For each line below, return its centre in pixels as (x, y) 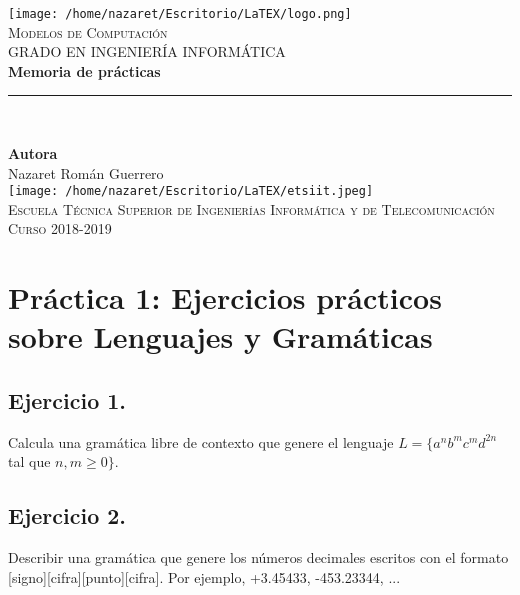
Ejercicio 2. (67, 515)
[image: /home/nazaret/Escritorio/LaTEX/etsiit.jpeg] (191, 191)
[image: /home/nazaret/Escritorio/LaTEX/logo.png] (180, 14)
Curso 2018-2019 (60, 228)
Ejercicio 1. (67, 400)
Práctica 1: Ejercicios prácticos (225, 297)
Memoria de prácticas (84, 70)
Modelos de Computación (88, 31)
